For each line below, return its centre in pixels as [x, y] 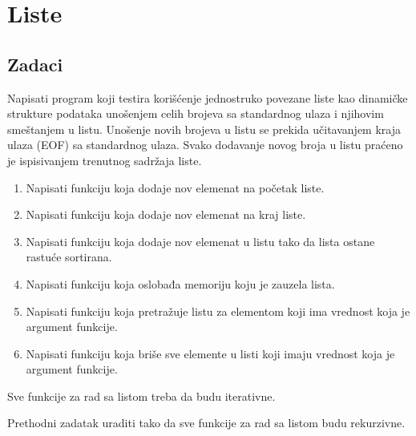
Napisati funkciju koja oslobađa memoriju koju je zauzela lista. [180, 283]
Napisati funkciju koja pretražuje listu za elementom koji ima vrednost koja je [218, 311]
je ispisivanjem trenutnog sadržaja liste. [105, 160]
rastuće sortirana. [69, 257]
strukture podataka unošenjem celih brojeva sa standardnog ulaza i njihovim [196, 113]
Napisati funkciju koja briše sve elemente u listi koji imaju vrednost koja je [210, 353]
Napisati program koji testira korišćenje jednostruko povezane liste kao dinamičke [208, 97]
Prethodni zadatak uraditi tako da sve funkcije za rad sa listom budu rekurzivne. [206, 423]
